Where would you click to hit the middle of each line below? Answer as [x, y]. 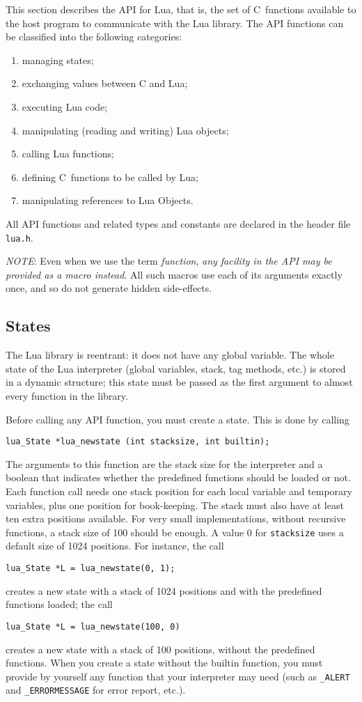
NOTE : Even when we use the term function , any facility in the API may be [169, 261]
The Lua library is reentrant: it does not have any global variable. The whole [170, 355]
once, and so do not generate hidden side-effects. [109, 288]
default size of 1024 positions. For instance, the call [115, 546]
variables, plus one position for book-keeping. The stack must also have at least [175, 505]
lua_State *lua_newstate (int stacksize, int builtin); [138, 442]
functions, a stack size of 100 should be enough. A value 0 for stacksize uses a [175, 532]
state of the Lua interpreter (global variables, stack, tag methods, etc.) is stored [176, 368]
